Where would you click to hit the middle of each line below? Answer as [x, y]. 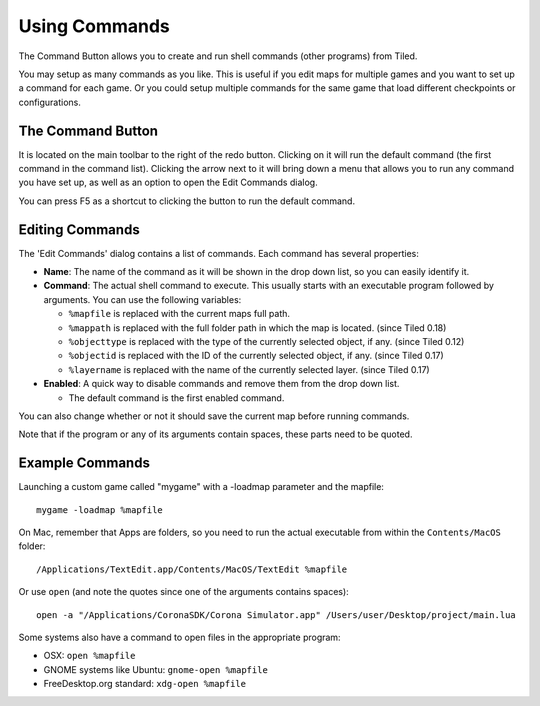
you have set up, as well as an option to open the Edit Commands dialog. [168, 182]
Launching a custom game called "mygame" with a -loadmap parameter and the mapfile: [201, 487]
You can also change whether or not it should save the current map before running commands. [214, 416]
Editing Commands [79, 229]
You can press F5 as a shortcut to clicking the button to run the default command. [186, 201]
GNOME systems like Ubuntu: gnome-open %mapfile [156, 669]
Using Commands [94, 26]
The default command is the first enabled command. [176, 397]
